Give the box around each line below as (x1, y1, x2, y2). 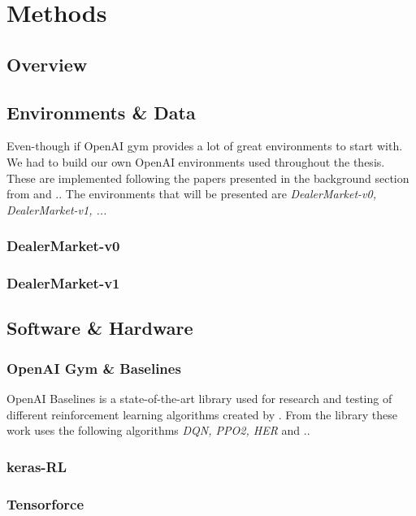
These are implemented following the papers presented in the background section (6, 169, 409, 186)
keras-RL (6, 456, 67, 476)
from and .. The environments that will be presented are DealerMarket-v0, (6, 185, 376, 202)
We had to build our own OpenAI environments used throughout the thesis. (6, 153, 385, 170)
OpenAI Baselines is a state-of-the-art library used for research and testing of (6, 390, 392, 407)
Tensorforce (6, 493, 84, 514)
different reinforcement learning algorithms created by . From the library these (6, 405, 397, 423)
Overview (6, 51, 88, 76)
